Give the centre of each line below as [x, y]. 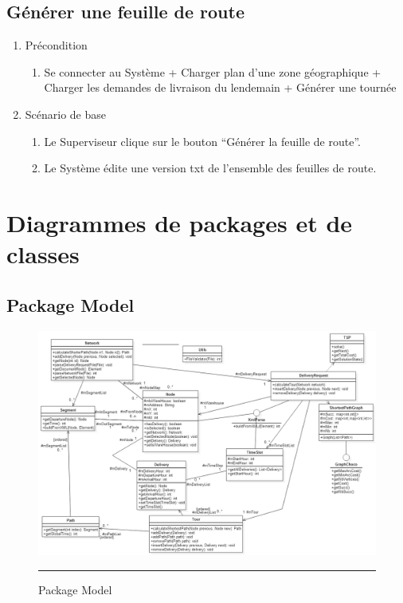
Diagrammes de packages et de [180, 222]
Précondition [56, 45]
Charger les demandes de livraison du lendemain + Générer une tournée [220, 87]
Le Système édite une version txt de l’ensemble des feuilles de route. [210, 168]
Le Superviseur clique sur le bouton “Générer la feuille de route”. [202, 141]
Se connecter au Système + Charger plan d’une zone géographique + [213, 71]
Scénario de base [66, 114]
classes [43, 254]
